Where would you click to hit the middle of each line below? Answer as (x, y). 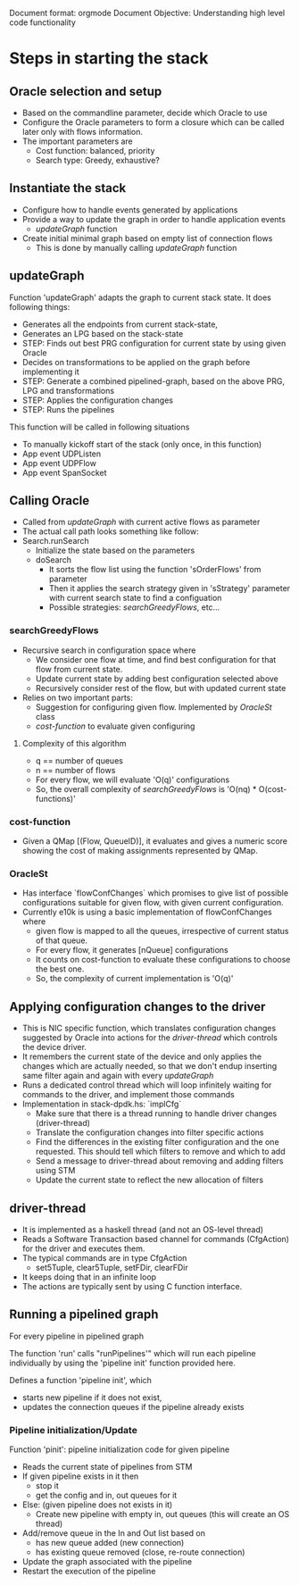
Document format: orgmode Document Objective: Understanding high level (147, 13)
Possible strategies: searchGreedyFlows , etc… (134, 607)
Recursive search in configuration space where (109, 650)
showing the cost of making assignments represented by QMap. (140, 851)
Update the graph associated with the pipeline (107, 1562)
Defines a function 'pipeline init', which (80, 1380)
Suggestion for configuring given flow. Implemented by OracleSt (154, 707)
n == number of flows (75, 770)
